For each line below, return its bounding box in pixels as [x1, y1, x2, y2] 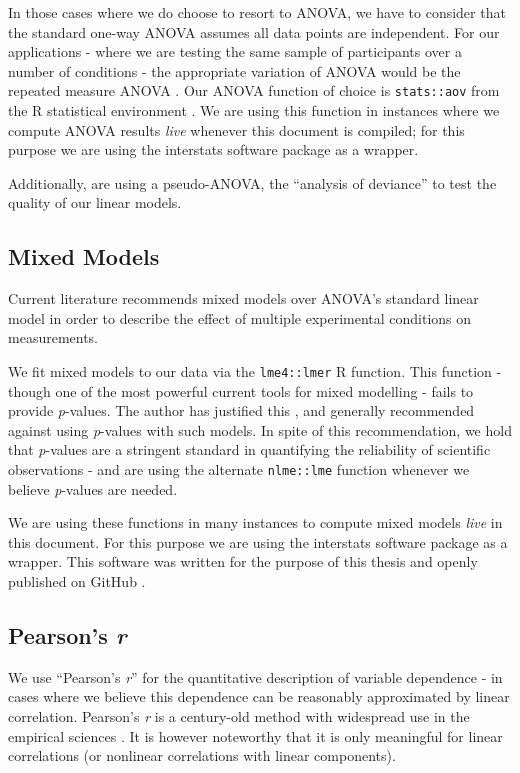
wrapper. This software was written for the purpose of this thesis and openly [8, 551, 478, 572]
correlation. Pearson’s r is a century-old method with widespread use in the [8, 706, 470, 727]
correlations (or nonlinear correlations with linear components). [8, 745, 396, 766]
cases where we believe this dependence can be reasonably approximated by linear [8, 686, 510, 707]
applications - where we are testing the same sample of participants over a [8, 41, 462, 62]
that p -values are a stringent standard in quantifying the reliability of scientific [8, 439, 491, 460]
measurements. [8, 327, 99, 348]
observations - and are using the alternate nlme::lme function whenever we [8, 459, 470, 480]
